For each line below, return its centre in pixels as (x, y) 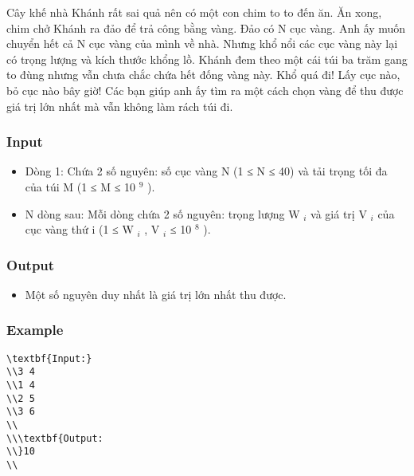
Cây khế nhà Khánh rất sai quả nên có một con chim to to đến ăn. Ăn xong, (194, 12)
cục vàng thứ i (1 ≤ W (79, 229)
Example (35, 330)
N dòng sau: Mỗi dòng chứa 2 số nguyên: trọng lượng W (162, 213)
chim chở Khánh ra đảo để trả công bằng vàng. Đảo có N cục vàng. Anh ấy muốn (206, 28)
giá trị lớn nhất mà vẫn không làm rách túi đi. (120, 106)
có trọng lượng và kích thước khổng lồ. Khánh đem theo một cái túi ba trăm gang (207, 59)
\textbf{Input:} (49, 358)
